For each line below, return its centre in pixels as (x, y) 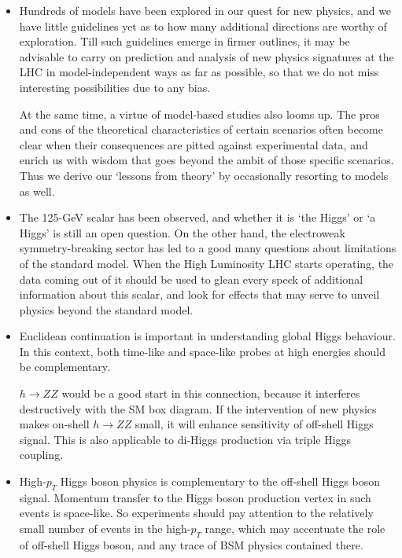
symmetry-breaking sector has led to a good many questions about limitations (208, 248)
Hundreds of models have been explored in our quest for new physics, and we (205, 10)
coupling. (41, 455)
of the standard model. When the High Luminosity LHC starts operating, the (207, 263)
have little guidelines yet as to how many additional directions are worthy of (203, 26)
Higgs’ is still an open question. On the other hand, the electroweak (182, 232)
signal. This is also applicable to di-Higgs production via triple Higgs (185, 439)
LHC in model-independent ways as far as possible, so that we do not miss (199, 72)
